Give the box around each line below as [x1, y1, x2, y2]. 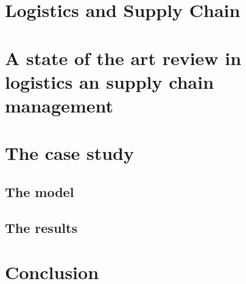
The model [5, 182, 74, 201]
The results [5, 218, 77, 237]
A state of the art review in [5, 45, 242, 70]
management [5, 92, 113, 117]
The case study [5, 140, 134, 165]
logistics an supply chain [5, 69, 214, 94]
